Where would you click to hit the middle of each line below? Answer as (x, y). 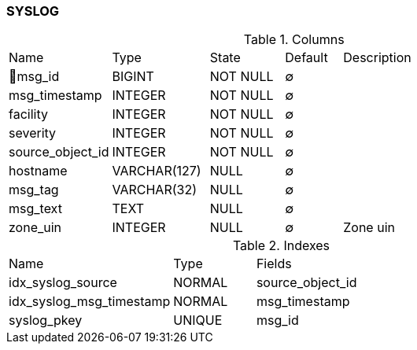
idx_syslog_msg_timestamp (90, 302)
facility (28, 114)
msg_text (35, 209)
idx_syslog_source (63, 283)
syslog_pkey (46, 321)
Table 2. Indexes (281, 246)
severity (33, 133)
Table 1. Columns (294, 40)
